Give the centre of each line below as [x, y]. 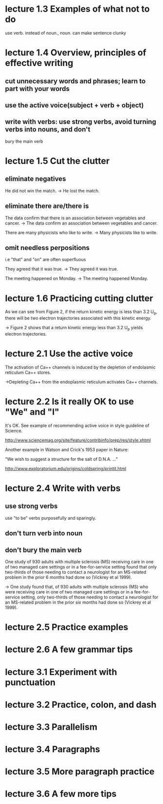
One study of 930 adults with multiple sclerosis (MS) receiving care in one [79, 561]
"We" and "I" [32, 412]
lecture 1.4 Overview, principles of [76, 53]
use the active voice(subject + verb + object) [74, 105]
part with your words [37, 89]
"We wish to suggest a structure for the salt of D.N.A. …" [62, 459]
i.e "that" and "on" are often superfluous [45, 259]
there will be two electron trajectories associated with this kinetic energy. [78, 318]
